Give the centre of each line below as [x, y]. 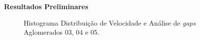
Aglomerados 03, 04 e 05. [62, 32]
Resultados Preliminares [46, 6]
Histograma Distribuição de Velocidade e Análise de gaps [110, 22]
